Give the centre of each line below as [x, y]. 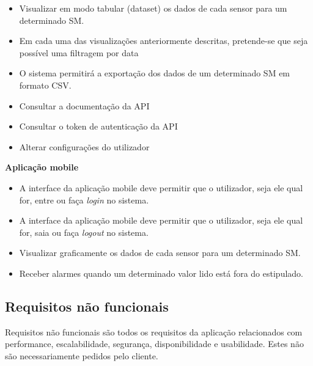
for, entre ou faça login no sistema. [84, 199]
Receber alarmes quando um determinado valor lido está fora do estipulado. [161, 273]
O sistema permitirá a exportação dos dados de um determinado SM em [155, 73]
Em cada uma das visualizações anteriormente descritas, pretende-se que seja [164, 41]
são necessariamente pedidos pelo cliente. [82, 355]
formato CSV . [45, 85]
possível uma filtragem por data [79, 52]
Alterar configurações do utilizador [84, 146]
